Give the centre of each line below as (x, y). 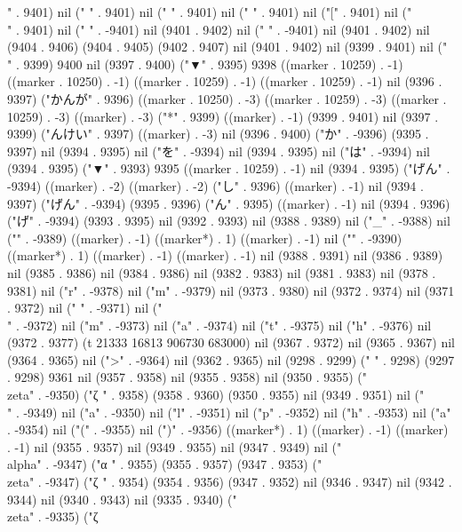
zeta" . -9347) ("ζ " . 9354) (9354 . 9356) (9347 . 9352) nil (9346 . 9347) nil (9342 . (230, 482)
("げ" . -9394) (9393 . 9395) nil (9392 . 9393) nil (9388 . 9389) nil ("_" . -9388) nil (229, 221)
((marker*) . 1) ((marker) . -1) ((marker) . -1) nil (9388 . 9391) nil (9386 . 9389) (225, 255)
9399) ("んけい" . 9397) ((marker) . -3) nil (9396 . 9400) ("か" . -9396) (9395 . (218, 134)
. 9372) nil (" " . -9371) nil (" (85, 308)
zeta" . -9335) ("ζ (53, 516)
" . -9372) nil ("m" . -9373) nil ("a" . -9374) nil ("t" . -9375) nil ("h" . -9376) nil (219, 325)
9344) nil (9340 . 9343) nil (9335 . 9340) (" (122, 499)
